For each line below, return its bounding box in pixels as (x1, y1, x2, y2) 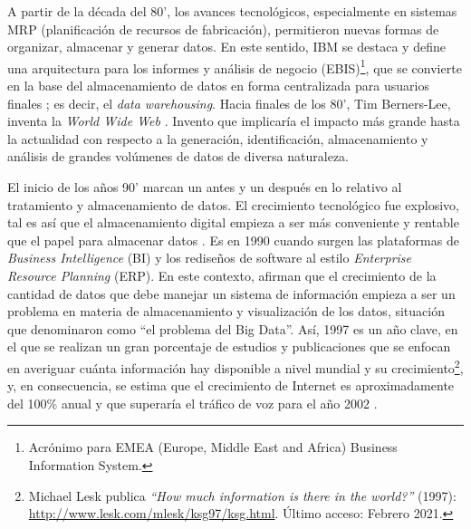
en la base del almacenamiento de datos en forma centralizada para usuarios (7, 76, 429, 95)
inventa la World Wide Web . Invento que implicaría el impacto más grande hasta (7, 111, 460, 130)
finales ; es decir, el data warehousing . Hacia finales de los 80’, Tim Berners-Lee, (7, 93, 451, 112)
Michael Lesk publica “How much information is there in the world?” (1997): (28, 486, 457, 505)
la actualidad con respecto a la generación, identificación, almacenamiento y (7, 129, 428, 148)
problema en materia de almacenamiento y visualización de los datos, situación (7, 302, 445, 321)
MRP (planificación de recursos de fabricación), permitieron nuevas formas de (7, 19, 439, 38)
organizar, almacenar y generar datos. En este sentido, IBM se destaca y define (7, 37, 446, 56)
